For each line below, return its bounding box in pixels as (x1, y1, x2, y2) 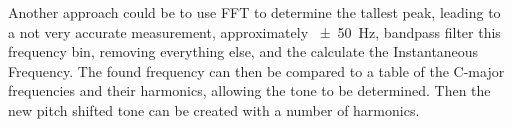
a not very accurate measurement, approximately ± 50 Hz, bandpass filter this (8, 21, 501, 42)
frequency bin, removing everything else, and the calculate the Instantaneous (8, 41, 479, 62)
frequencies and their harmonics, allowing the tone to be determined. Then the (8, 80, 491, 101)
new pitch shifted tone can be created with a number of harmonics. (8, 99, 420, 120)
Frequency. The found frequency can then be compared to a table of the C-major (8, 60, 505, 81)
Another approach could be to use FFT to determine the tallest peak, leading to (8, 2, 501, 22)
